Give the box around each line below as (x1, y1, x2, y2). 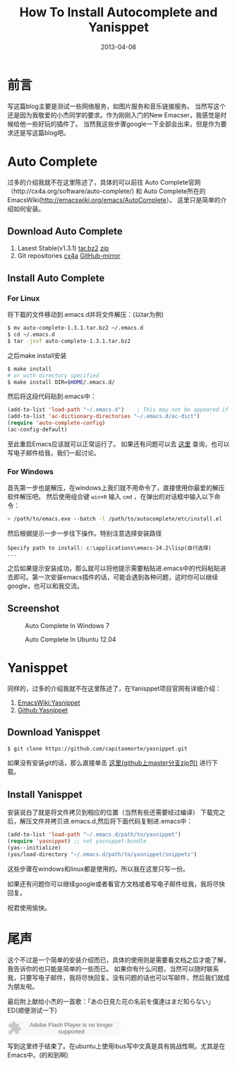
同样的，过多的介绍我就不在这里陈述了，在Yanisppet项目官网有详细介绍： (7, 684, 222, 693)
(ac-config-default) (7, 426, 68, 433)
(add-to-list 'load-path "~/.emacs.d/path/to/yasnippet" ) (7, 831, 181, 838)
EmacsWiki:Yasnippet (17, 698, 80, 707)
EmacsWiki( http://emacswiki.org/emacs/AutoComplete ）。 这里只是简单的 (7, 195, 221, 204)
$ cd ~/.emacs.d (7, 331, 55, 338)
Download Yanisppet (7, 726, 101, 738)
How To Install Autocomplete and (19, 4, 218, 21)
